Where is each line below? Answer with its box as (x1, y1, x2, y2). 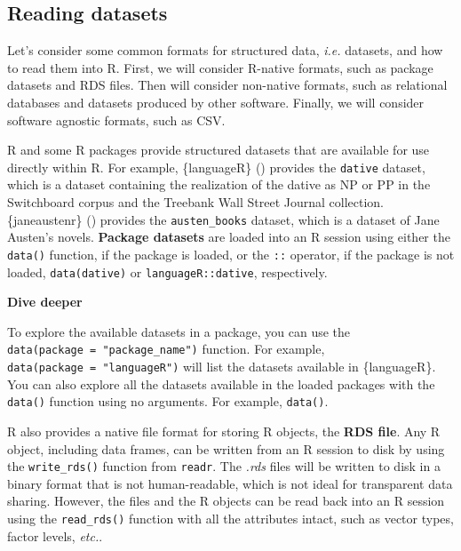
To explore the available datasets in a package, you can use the (7, 322, 351, 340)
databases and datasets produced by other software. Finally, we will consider (7, 92, 425, 111)
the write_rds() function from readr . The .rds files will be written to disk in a (7, 457, 441, 475)
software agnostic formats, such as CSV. (7, 110, 226, 129)
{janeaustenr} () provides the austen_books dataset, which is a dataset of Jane (7, 210, 440, 228)
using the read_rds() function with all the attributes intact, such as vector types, (7, 508, 454, 527)
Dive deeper (7, 292, 83, 311)
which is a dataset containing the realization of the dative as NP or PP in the (7, 175, 431, 194)
